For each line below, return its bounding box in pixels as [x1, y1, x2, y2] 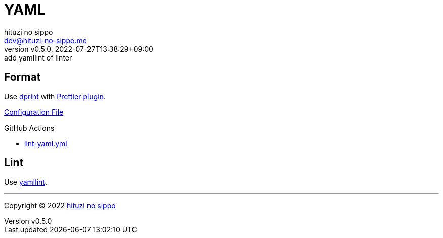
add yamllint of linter [4, 53, 72, 62]
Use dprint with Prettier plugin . [4, 92, 106, 101]
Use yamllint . [4, 177, 47, 187]
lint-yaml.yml [24, 139, 67, 148]
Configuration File [4, 107, 64, 116]
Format [4, 71, 41, 84]
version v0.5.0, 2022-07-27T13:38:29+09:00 [4, 44, 153, 53]
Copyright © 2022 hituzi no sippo [4, 201, 116, 210]
